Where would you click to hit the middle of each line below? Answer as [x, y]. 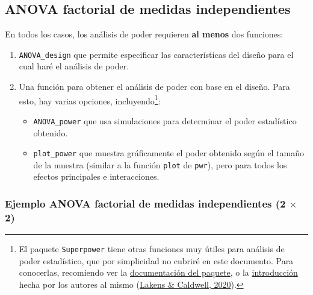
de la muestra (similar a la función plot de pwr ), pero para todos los [160, 164]
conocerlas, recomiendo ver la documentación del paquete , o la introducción [158, 272]
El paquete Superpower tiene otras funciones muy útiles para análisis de [152, 249]
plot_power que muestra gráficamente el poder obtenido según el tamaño [169, 153]
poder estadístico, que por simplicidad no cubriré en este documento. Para [156, 260]
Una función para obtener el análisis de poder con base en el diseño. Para [154, 87]
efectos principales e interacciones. [96, 176]
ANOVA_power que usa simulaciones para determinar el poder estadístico [165, 120]
